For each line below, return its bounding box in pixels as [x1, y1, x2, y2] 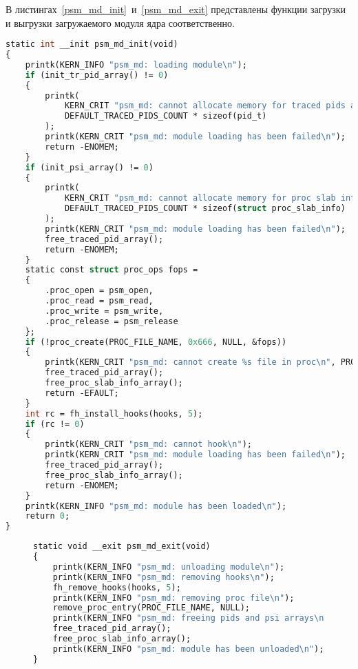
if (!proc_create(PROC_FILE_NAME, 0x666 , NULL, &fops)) [25, 337, 287, 347]
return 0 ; [25, 511, 70, 521]
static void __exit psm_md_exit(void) [33, 541, 211, 552]
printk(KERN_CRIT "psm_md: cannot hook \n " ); [45, 439, 252, 450]
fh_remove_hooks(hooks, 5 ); [52, 582, 181, 592]
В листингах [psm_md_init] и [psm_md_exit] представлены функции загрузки [6, 2, 346, 16]
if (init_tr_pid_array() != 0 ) [25, 70, 169, 80]
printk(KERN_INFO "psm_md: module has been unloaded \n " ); [52, 643, 324, 654]
